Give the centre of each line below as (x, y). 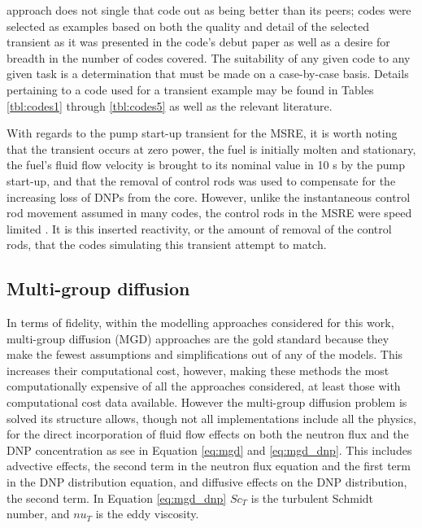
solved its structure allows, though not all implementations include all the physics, (211, 418)
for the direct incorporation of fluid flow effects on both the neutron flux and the (208, 434)
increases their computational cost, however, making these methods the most (198, 370)
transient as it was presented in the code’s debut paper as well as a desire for (198, 42)
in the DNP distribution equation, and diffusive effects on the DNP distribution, (207, 482)
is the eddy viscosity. (147, 514)
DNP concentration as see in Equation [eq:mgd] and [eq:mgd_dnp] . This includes (209, 449)
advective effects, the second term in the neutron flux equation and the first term (209, 466)
